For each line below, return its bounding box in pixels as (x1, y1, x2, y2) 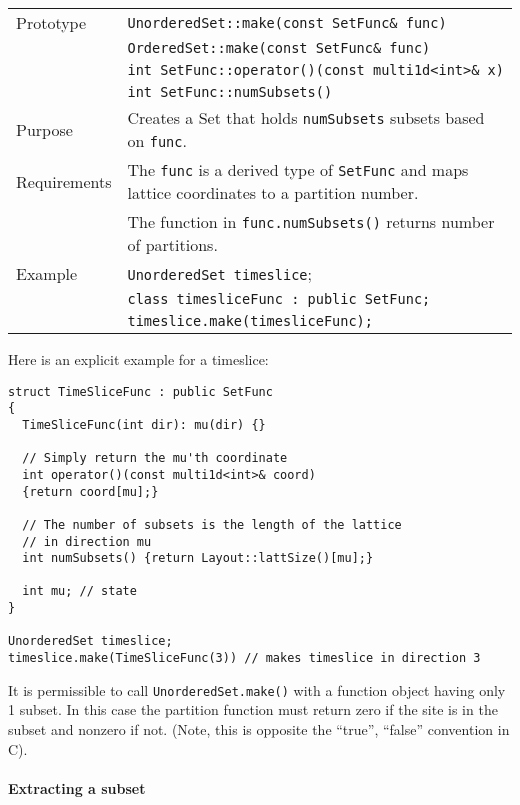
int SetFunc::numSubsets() (127, 84, 333, 100)
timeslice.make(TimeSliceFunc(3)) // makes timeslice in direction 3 (8, 651, 481, 666)
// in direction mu (22, 534, 152, 549)
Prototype (16, 11, 87, 34)
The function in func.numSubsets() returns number (127, 210, 495, 233)
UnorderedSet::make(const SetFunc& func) (127, 14, 447, 31)
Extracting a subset (8, 777, 146, 798)
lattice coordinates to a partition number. (127, 181, 419, 204)
